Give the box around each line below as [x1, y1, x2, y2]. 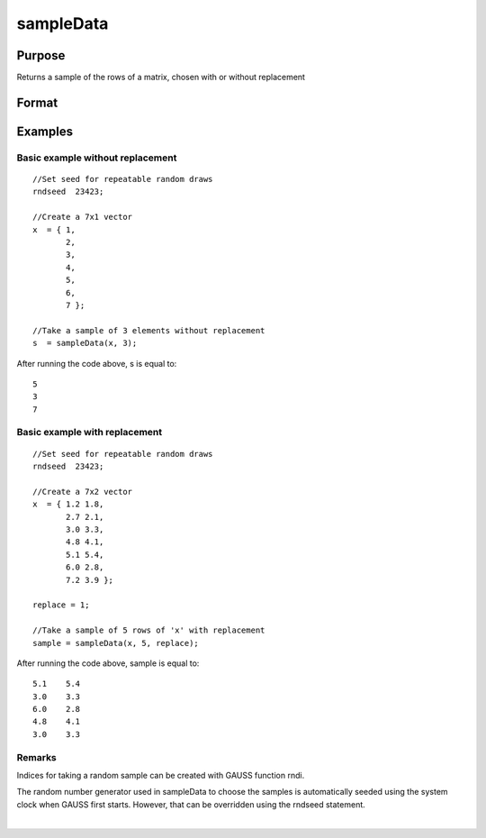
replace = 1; [32, 600, 90, 610]
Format [16, 95, 58, 110]
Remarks [16, 751, 58, 763]
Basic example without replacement [16, 151, 177, 164]
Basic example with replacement [16, 426, 162, 439]
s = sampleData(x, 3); [32, 338, 138, 349]
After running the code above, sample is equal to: [16, 658, 200, 669]
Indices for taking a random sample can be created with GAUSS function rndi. [16, 770, 305, 780]
